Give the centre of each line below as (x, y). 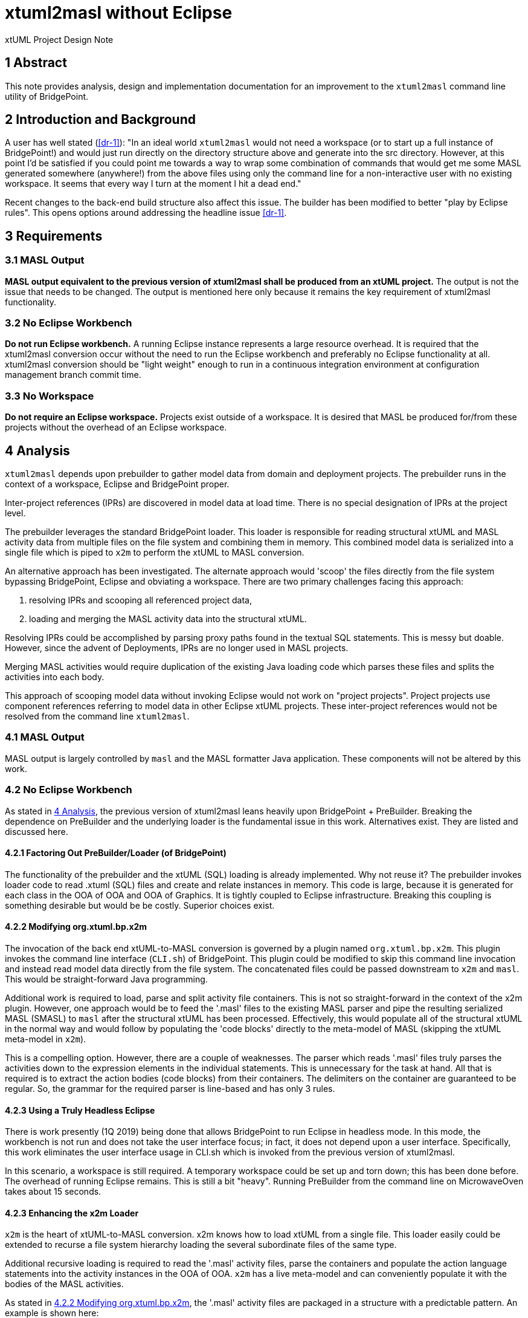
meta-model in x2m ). (46, 1039)
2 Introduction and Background (100, 120)
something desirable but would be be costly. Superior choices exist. (140, 905)
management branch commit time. (73, 375)
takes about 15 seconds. (53, 1192)
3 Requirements (54, 236)
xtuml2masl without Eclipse (119, 13)
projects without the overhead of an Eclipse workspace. (116, 427)
